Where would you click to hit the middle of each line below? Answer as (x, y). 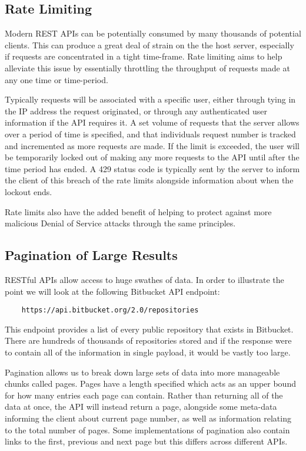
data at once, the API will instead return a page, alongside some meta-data (141, 406)
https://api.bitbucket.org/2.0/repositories (110, 310)
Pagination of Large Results (91, 255)
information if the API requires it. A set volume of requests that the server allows (152, 122)
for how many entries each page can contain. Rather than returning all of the (144, 395)
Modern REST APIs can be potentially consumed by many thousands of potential (153, 33)
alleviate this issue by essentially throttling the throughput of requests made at (147, 68)
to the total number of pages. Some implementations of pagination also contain (147, 429)
